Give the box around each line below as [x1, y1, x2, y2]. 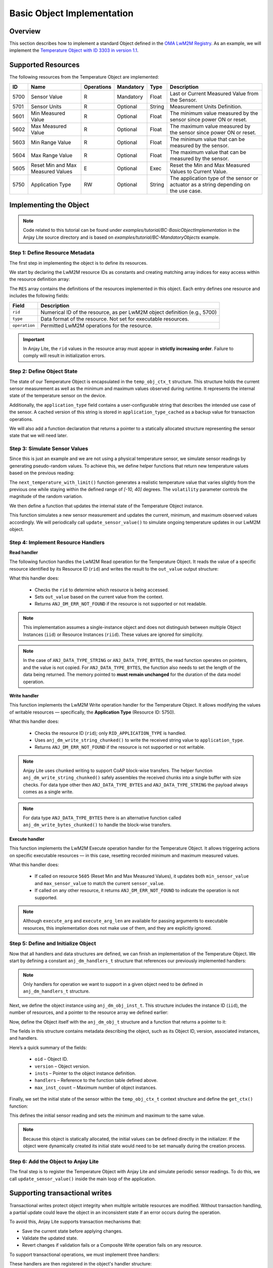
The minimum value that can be [169, 135, 245, 143]
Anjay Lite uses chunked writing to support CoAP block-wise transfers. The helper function [23, 767, 213, 773]
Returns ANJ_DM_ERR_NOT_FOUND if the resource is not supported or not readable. [34, 601, 207, 607]
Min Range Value [31, 138, 71, 146]
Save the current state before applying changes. [22, 1228, 123, 1234]
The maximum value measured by [169, 122, 251, 129]
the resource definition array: [9, 276, 70, 283]
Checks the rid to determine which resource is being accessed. [34, 586, 169, 593]
